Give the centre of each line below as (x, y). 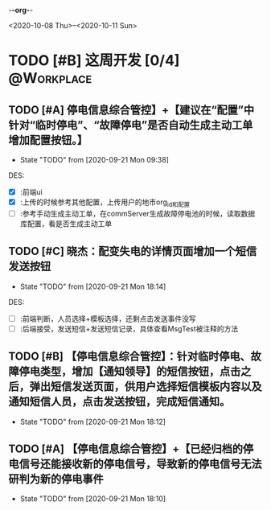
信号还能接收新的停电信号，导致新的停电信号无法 (140, 464)
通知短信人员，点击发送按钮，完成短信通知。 (119, 402)
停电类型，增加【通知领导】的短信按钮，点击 (130, 372)
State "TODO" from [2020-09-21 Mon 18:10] (93, 499)
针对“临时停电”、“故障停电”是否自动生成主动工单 (131, 125)
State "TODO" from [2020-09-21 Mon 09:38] (94, 160)
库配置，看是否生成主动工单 (66, 224)
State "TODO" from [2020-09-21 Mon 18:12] (93, 422)
